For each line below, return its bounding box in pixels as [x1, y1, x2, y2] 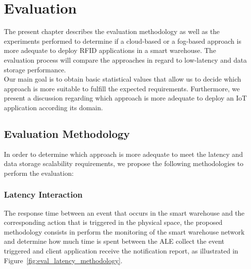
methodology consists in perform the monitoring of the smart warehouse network [4, 226, 245, 236]
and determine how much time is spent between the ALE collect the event [4, 236, 224, 246]
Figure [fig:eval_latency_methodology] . [4, 255, 123, 265]
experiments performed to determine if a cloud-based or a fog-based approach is [4, 35, 241, 46]
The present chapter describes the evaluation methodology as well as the [4, 26, 220, 36]
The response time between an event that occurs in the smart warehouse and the [4, 207, 245, 218]
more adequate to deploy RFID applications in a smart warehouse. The [4, 45, 216, 55]
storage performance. [4, 64, 66, 74]
